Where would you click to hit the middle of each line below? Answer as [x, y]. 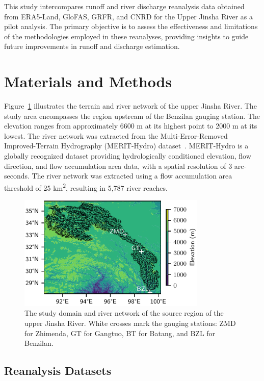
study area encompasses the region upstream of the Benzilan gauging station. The [132, 116]
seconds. [17, 176]
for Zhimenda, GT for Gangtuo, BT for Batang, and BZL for [120, 333]
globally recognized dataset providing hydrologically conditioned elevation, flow [128, 156]
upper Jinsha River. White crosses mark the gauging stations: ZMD [130, 323]
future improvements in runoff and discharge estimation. [92, 46]
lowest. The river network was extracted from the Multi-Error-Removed [116, 135]
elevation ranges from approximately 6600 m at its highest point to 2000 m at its [131, 126]
